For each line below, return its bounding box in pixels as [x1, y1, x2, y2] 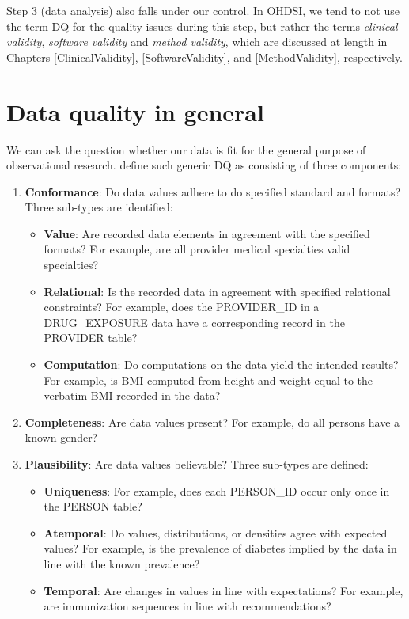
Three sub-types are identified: [25, 199, 173, 215]
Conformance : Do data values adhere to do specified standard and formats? [25, 183, 401, 199]
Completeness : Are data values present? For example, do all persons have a [25, 413, 400, 430]
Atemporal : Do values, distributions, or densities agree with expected [44, 524, 388, 541]
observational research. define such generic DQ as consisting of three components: [6, 157, 402, 173]
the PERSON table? [44, 498, 142, 515]
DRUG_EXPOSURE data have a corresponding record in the [44, 313, 345, 330]
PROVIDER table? [44, 329, 138, 346]
